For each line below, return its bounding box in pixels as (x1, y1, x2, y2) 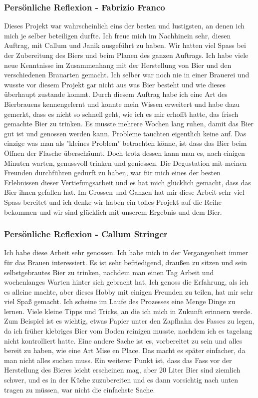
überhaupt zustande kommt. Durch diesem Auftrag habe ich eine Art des (4, 89, 228, 99)
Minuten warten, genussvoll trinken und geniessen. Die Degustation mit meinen (4, 157, 247, 168)
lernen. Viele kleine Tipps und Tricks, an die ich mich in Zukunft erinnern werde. (4, 306, 253, 316)
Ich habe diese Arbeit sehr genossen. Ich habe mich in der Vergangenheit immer (4, 247, 249, 258)
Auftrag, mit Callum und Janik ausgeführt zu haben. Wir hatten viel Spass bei (4, 40, 246, 50)
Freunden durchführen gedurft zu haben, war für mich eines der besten (4, 167, 221, 178)
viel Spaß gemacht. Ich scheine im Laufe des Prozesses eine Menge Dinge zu (4, 296, 236, 307)
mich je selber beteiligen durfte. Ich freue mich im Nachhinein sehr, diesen (4, 30, 231, 40)
